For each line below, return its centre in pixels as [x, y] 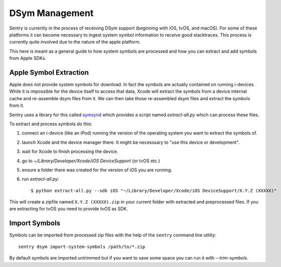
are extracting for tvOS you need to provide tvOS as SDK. [68, 209]
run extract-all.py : [41, 179]
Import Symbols [35, 223]
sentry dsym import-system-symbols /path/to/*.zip [82, 246]
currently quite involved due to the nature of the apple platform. [75, 42]
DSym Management [51, 13]
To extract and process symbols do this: [51, 124]
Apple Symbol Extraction [49, 72]
